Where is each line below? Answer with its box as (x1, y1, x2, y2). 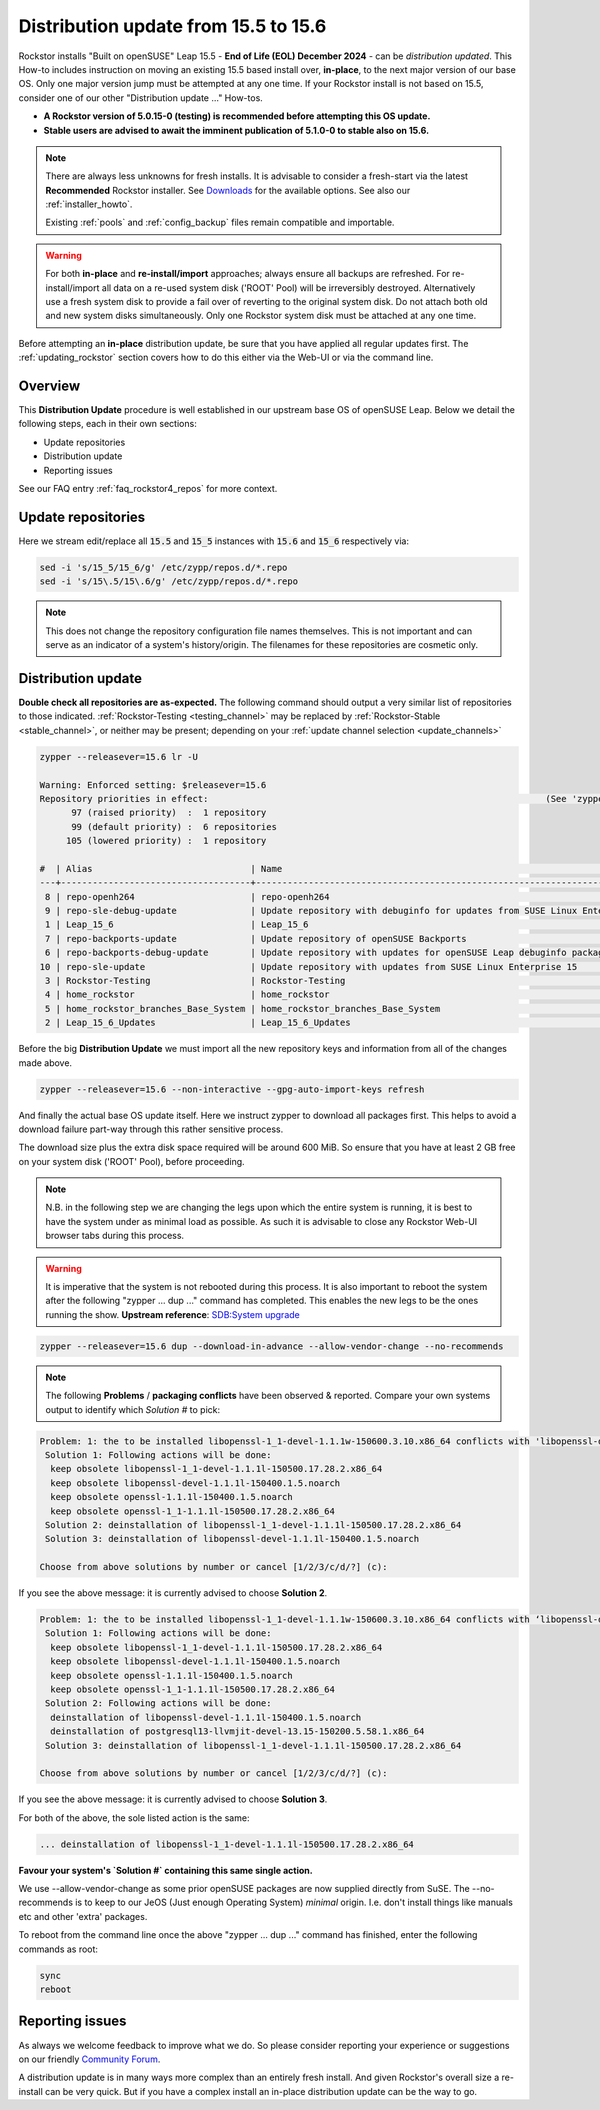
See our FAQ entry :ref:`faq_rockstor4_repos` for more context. (18, 483, 278, 495)
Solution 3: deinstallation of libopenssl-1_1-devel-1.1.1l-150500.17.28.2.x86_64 (45, 1740, 462, 1751)
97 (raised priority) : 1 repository (71, 807, 267, 819)
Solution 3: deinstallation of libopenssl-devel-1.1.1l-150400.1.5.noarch (45, 1533, 420, 1545)
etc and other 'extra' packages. (18, 1910, 148, 1922)
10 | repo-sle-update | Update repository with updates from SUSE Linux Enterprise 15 (39, 961, 578, 972)
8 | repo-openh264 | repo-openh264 (45, 891, 330, 902)
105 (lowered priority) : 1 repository (65, 835, 267, 847)
